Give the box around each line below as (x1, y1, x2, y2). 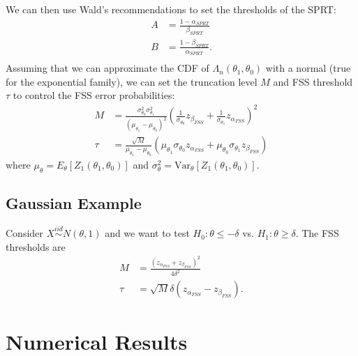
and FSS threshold (273, 74, 353, 88)
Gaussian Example (6, 192, 142, 214)
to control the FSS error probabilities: (13, 88, 175, 102)
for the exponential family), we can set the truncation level (6, 74, 258, 88)
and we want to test (105, 226, 190, 240)
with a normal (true (265, 61, 351, 75)
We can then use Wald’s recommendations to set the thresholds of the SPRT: (6, 2, 336, 16)
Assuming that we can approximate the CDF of (6, 61, 209, 75)
